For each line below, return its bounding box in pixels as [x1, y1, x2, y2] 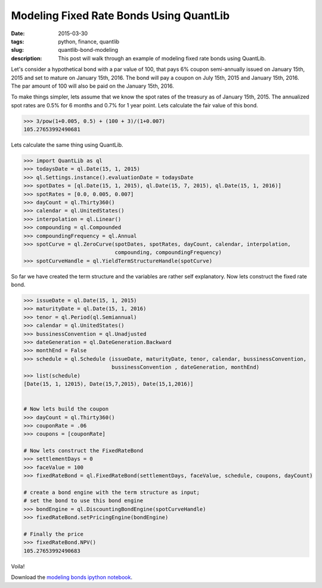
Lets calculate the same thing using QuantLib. [11, 141, 123, 148]
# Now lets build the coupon [23, 406, 109, 413]
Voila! [11, 562, 25, 570]
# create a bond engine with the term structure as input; [23, 489, 200, 496]
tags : [11, 38, 24, 45]
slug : [11, 47, 24, 54]
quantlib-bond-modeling [58, 47, 119, 54]
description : [11, 54, 42, 62]
